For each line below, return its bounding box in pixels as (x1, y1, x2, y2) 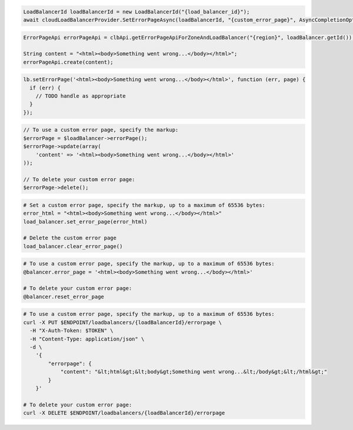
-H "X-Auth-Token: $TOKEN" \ (29, 327, 114, 334)
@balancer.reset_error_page (23, 293, 104, 300)
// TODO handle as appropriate (35, 93, 126, 99)
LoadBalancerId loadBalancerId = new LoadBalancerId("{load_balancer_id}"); (23, 8, 250, 15)
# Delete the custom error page (23, 235, 117, 241)
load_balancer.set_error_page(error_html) (23, 218, 148, 225)
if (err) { (29, 84, 61, 91)
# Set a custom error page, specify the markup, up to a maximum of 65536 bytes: (23, 202, 266, 208)
